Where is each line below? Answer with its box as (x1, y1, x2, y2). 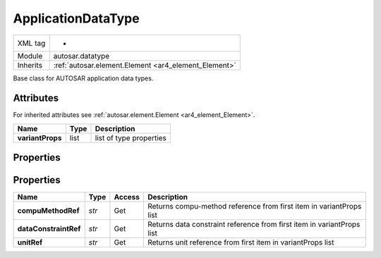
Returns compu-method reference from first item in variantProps (147, 202, 362, 211)
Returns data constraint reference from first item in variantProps (147, 219, 361, 229)
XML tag (17, 38, 46, 48)
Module (17, 51, 43, 61)
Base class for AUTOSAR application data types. (13, 74, 154, 82)
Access (114, 192, 140, 202)
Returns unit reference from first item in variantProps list (147, 238, 334, 247)
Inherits (17, 60, 42, 70)
